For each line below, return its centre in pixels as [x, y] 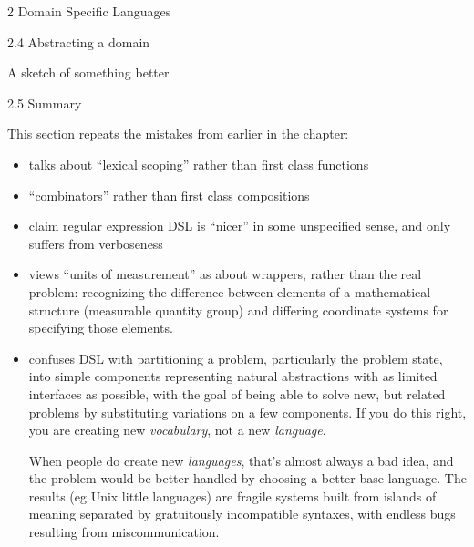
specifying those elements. [101, 328]
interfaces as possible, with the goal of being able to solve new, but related [237, 393]
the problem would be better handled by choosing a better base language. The [247, 478]
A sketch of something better [88, 72]
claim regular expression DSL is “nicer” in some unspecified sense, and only [240, 226]
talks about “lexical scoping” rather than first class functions [199, 164]
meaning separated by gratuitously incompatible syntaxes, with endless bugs [242, 514]
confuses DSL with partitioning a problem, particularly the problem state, [236, 358]
